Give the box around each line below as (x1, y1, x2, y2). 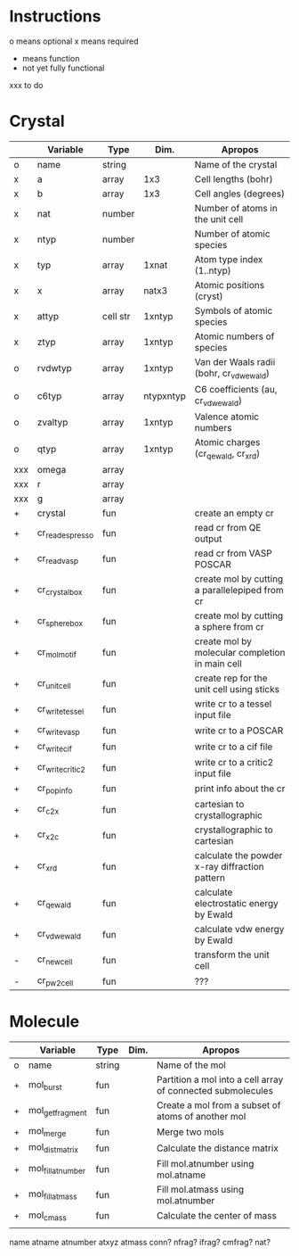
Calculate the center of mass (156, 1210, 278, 1222)
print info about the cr (194, 782, 286, 795)
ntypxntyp (143, 390, 187, 402)
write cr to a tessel (194, 698, 272, 710)
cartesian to (194, 798, 245, 810)
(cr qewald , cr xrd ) (194, 448, 261, 461)
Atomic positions (194, 278, 265, 291)
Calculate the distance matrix (156, 1142, 279, 1154)
